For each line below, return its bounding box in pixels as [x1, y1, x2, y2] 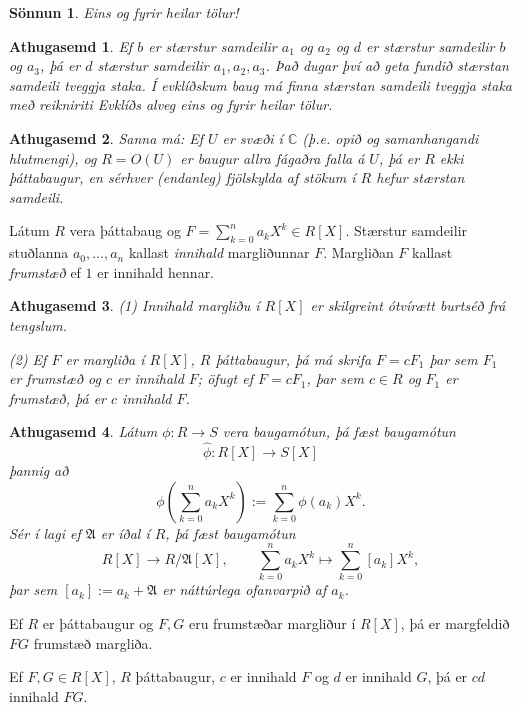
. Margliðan [323, 242, 394, 263]
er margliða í [65, 348, 145, 369]
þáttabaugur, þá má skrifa [215, 348, 372, 369]
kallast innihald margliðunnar [128, 242, 310, 263]
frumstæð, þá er [9, 387, 106, 408]
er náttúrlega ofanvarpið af [162, 579, 327, 600]
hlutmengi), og [9, 147, 97, 168]
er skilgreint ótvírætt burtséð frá [310, 295, 506, 316]
